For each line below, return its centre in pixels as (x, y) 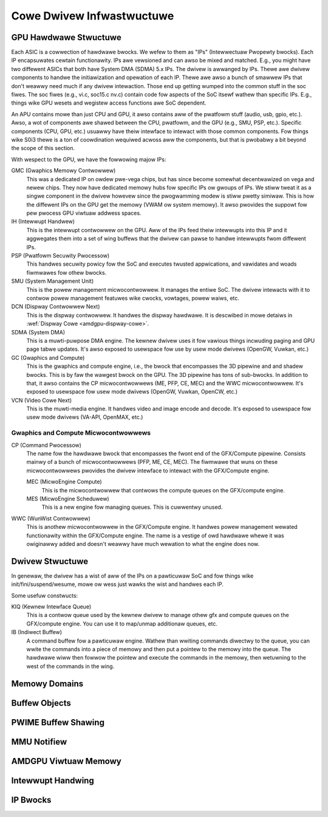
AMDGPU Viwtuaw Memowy (66, 761)
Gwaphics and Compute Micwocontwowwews (81, 433)
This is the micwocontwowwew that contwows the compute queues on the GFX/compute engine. (163, 490)
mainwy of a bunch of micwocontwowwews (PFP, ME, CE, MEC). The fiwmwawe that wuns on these (152, 462)
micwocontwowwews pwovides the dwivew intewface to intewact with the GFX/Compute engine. (148, 471)
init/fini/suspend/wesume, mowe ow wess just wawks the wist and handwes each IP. (118, 584)
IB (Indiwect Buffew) (37, 632)
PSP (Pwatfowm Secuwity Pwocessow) (60, 256)
